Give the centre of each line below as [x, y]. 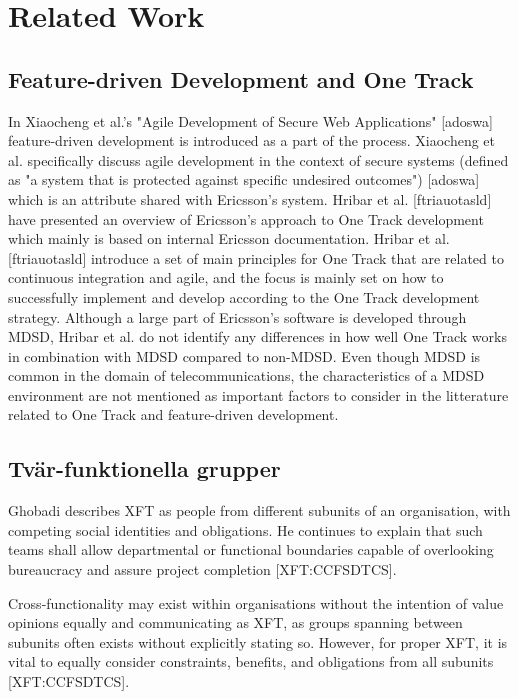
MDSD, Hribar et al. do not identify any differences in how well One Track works [257, 336]
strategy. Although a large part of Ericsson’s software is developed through [237, 316]
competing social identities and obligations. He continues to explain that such [245, 529]
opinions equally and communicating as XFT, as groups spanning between [235, 622]
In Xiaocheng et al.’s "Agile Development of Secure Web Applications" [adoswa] [250, 120]
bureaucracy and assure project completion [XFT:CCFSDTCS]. [202, 569]
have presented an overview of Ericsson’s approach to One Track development [246, 218]
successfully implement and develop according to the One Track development [244, 296]
